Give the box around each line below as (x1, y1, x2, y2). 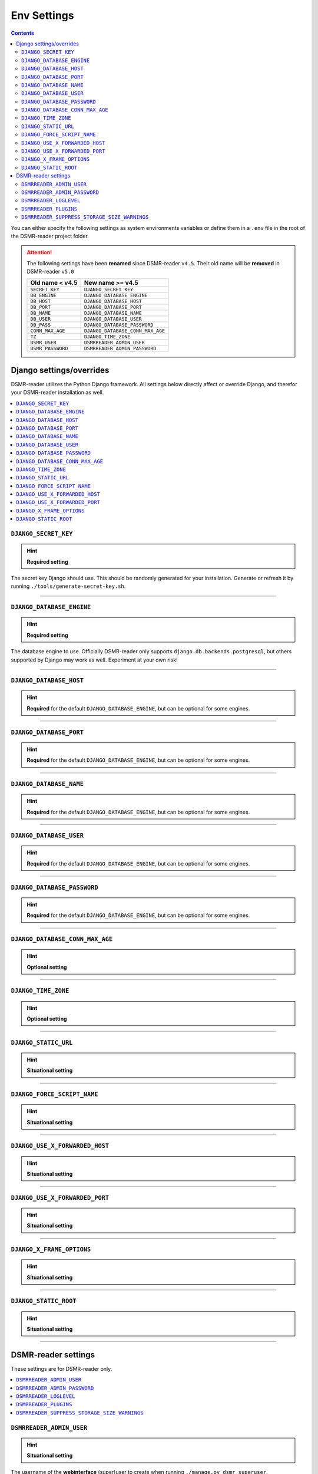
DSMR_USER (30, 340, 57, 346)
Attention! (26, 249, 52, 256)
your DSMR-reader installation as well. (11, 389, 104, 396)
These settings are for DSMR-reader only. (11, 1365, 112, 1372)
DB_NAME (30, 310, 51, 317)
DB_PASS (30, 322, 51, 328)
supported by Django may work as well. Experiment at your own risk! (11, 656, 178, 663)
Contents (11, 29, 35, 37)
